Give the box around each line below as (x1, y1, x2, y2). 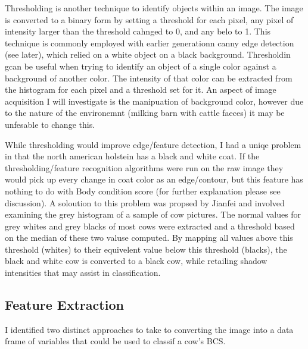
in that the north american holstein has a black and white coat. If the (5, 150, 260, 162)
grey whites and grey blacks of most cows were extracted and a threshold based (5, 219, 295, 232)
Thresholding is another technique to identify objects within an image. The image (5, 2, 303, 14)
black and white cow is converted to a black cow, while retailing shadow (5, 254, 267, 267)
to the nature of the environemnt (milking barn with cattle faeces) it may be (5, 106, 285, 119)
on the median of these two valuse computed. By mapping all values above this (5, 231, 293, 244)
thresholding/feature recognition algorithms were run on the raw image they (5, 161, 284, 174)
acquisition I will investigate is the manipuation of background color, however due (5, 95, 304, 107)
